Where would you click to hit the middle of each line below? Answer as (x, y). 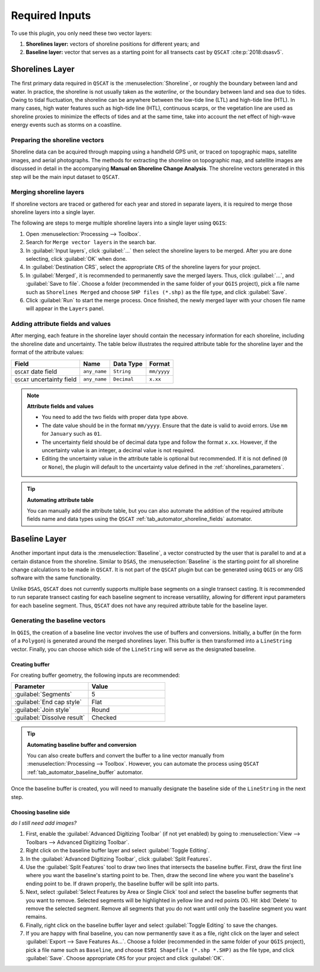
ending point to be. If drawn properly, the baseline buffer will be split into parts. (122, 884)
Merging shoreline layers (48, 192)
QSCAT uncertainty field (46, 379)
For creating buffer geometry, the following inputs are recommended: (95, 675)
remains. (36, 917)
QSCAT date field (36, 372)
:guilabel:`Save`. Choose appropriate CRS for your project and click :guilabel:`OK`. (125, 958)
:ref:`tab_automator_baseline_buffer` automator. (85, 772)
